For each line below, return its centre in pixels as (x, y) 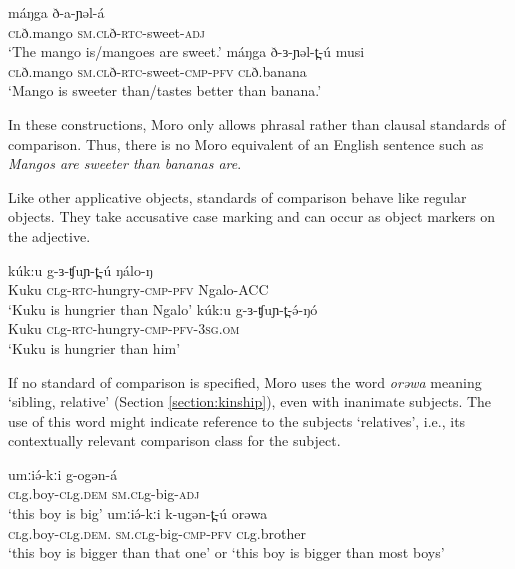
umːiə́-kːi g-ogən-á (63, 473)
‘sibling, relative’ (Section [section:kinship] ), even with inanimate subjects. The (250, 401)
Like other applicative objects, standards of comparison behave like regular (237, 196)
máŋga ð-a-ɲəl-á (56, 12)
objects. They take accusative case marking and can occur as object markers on (251, 216)
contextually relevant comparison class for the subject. (174, 440)
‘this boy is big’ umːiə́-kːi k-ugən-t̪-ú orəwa (138, 513)
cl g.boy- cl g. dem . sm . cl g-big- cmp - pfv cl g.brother (157, 532)
